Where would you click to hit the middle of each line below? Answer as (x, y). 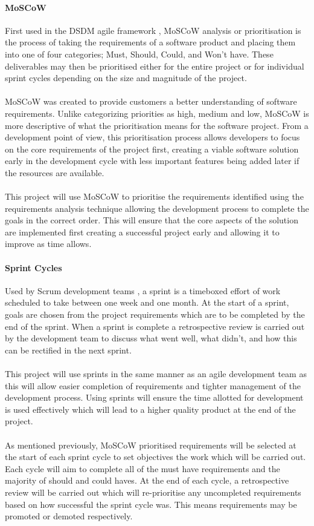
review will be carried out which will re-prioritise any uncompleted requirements (153, 492)
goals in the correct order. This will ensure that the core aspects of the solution (152, 220)
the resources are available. (55, 172)
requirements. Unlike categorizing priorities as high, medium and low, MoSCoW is (157, 113)
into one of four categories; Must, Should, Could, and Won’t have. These (139, 54)
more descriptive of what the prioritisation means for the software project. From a (157, 125)
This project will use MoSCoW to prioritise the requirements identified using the (154, 196)
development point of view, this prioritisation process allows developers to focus (152, 137)
